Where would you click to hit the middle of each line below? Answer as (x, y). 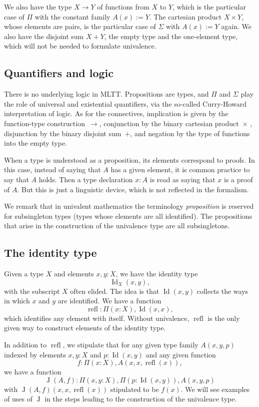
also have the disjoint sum (44, 36)
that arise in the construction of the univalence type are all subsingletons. (117, 226)
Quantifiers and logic (59, 73)
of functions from (123, 7)
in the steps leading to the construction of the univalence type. (141, 399)
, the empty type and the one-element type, (171, 36)
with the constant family (72, 16)
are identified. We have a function (109, 301)
